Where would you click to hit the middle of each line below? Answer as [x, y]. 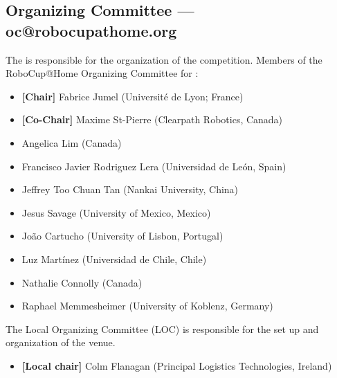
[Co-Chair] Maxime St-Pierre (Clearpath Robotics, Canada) [152, 119]
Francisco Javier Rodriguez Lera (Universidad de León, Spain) [154, 166]
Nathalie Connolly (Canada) [82, 282]
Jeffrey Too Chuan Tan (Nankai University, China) [130, 189]
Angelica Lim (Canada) [72, 142]
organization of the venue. [61, 342]
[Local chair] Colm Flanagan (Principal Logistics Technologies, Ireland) [177, 365]
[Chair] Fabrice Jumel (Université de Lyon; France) [133, 96]
